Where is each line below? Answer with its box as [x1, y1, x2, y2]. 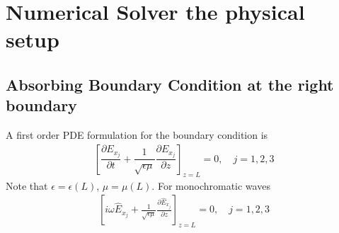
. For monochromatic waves [151, 178, 270, 193]
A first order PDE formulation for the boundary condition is [6, 127, 268, 142]
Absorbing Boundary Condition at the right [6, 73, 334, 95]
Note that [6, 178, 48, 193]
